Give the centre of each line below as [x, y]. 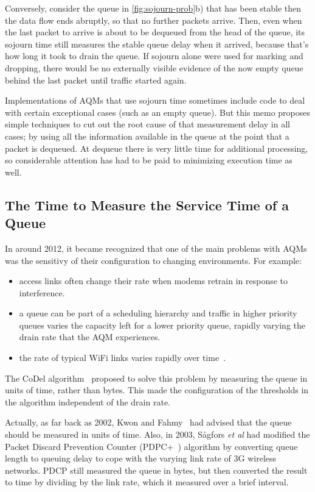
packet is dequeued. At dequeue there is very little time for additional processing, [157, 148]
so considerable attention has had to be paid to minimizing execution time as [149, 160]
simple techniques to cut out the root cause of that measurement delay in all [147, 124]
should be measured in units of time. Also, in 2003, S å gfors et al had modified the [157, 434]
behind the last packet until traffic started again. [96, 80]
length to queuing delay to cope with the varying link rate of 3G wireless [141, 458]
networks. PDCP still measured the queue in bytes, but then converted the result [156, 470]
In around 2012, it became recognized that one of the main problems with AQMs [156, 248]
